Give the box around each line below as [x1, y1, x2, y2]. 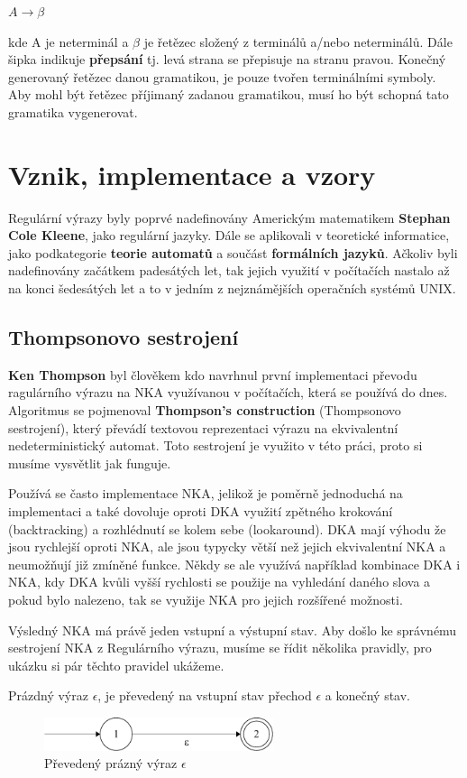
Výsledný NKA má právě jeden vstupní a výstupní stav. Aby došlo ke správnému [8, 620, 457, 639]
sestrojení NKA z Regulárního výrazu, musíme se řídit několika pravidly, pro [8, 638, 432, 657]
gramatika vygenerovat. [8, 102, 138, 121]
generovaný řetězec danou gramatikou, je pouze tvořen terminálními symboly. [8, 67, 436, 86]
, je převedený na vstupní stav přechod [97, 686, 312, 705]
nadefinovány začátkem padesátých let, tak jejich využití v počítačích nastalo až [8, 261, 450, 280]
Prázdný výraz [8, 686, 88, 705]
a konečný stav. [325, 686, 410, 705]
